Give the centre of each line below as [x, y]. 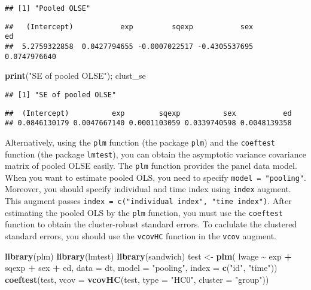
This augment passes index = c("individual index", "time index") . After [148, 201]
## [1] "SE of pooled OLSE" [61, 95]
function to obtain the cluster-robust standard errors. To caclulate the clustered [151, 224]
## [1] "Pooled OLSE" [48, 8]
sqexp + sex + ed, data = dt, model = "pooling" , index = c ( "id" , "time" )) [141, 268]
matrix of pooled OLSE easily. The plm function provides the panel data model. [151, 166]
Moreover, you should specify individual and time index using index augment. [148, 189]
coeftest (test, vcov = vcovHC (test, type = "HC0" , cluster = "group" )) [137, 279]
